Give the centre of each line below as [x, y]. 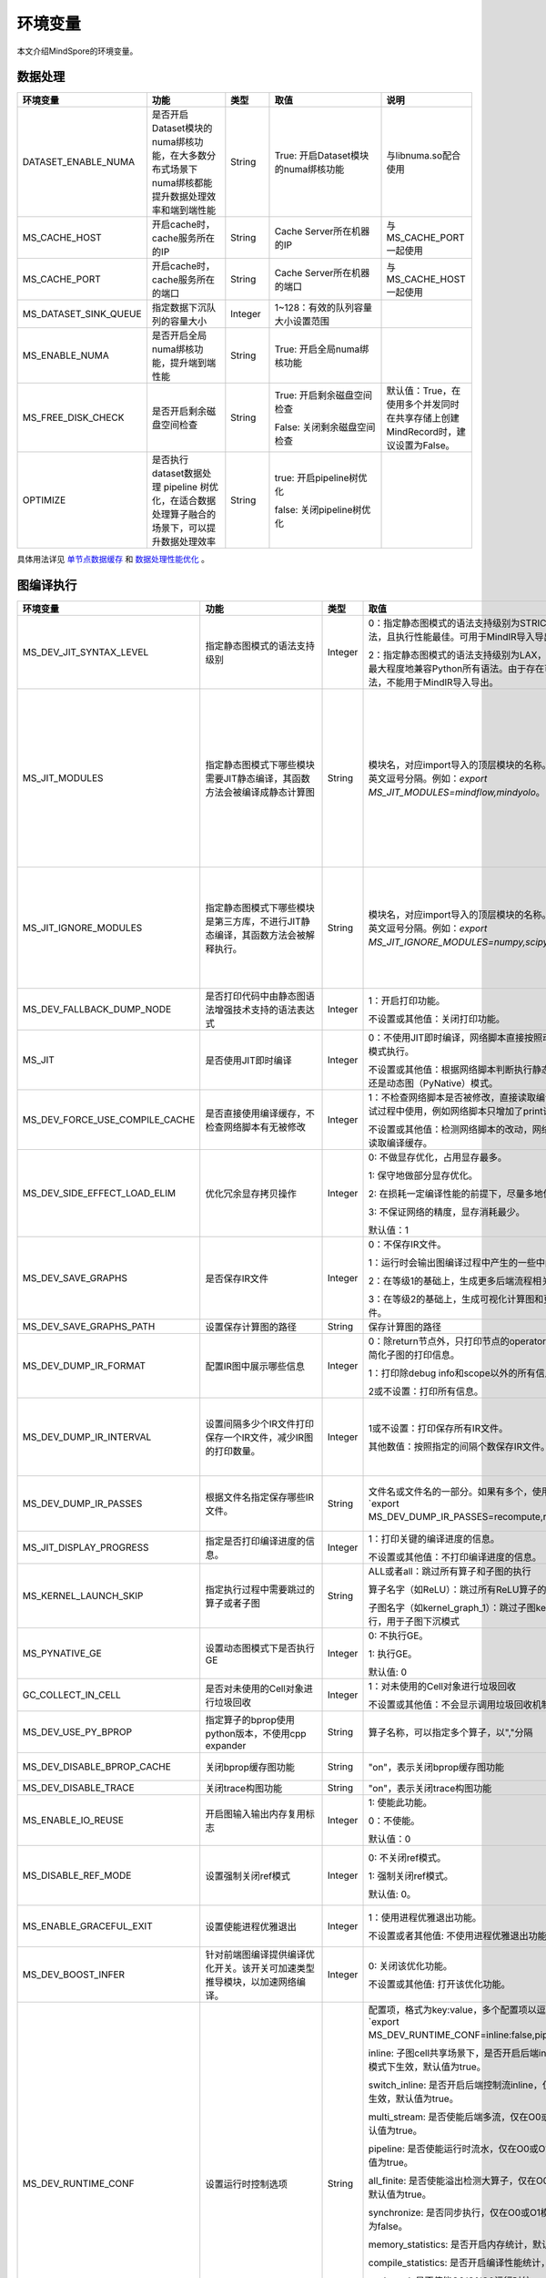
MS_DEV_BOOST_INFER [74, 1975]
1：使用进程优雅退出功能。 [425, 1918]
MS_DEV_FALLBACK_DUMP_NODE [97, 1010]
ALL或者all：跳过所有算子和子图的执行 [450, 1572]
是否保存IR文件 [237, 1278]
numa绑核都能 [182, 183]
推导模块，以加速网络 [251, 1982]
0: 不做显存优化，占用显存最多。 [438, 1157]
